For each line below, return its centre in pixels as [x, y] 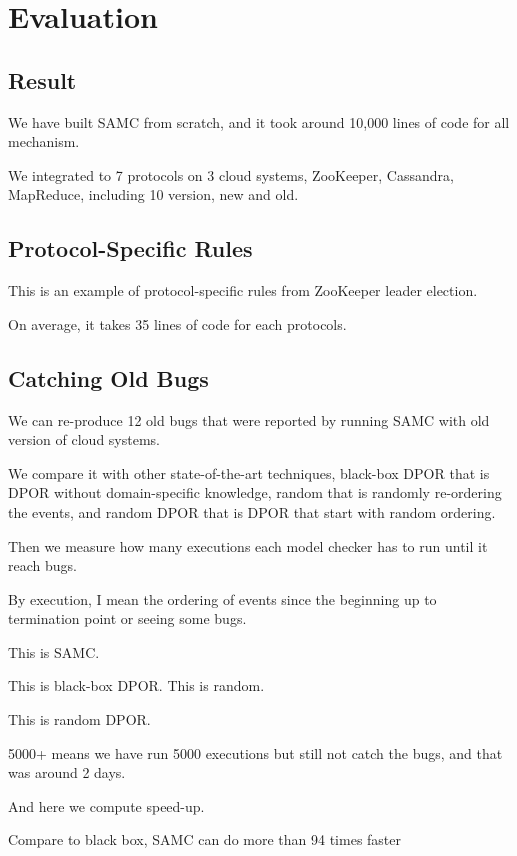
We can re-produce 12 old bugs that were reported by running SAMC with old [249, 419]
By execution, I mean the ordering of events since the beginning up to [222, 598]
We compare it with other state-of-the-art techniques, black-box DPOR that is [249, 472]
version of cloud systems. [84, 439]
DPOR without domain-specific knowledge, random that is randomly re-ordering [255, 492]
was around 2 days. [67, 772]
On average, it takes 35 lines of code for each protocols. [177, 323]
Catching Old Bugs [108, 377]
